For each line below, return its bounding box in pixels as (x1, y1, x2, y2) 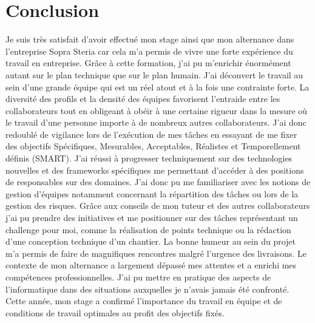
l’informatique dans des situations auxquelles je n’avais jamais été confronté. (5, 282, 290, 295)
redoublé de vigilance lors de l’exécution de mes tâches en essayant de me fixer (5, 127, 297, 140)
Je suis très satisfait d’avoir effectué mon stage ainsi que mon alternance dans (5, 33, 294, 46)
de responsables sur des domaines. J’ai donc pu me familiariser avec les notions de (5, 175, 311, 188)
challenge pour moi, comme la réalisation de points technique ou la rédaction (5, 223, 291, 236)
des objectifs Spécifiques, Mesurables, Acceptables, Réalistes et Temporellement (5, 140, 301, 152)
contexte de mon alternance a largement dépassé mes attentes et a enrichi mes (5, 259, 297, 271)
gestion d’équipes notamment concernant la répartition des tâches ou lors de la (5, 187, 299, 200)
